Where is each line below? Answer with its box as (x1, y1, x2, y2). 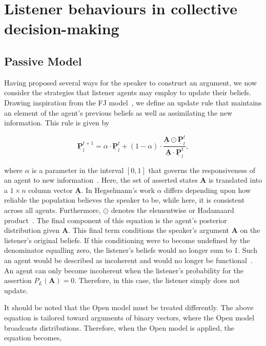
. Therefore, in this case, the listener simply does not (74, 275, 240, 286)
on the (240, 225, 260, 235)
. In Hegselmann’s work (81, 184, 155, 195)
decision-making (4, 18, 119, 39)
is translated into (209, 175, 262, 185)
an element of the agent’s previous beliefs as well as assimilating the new (4, 107, 233, 118)
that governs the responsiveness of (148, 164, 255, 175)
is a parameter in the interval (32, 164, 124, 175)
